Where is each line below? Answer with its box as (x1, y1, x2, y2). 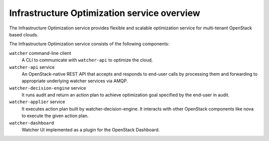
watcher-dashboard (9, 120, 54, 126)
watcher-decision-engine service (9, 85, 87, 91)
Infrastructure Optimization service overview (9, 7, 200, 18)
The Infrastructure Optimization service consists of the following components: (9, 41, 169, 47)
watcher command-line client (9, 50, 71, 56)
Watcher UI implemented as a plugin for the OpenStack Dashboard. (21, 127, 160, 133)
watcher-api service (9, 64, 55, 70)
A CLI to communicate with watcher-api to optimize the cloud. (21, 57, 153, 63)
